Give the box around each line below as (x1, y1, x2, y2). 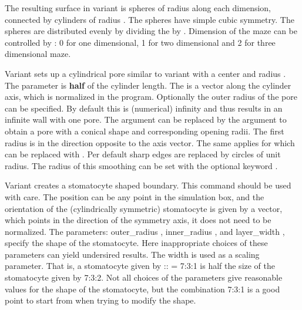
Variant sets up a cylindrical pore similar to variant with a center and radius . (5, 67, 286, 79)
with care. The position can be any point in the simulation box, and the (5, 190, 264, 203)
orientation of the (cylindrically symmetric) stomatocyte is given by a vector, (5, 202, 283, 214)
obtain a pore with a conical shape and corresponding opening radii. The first (5, 124, 284, 137)
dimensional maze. (5, 48, 71, 60)
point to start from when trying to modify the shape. (5, 294, 196, 306)
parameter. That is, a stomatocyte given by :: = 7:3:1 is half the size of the (5, 260, 276, 272)
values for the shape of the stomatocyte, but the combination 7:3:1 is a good (5, 282, 280, 295)
